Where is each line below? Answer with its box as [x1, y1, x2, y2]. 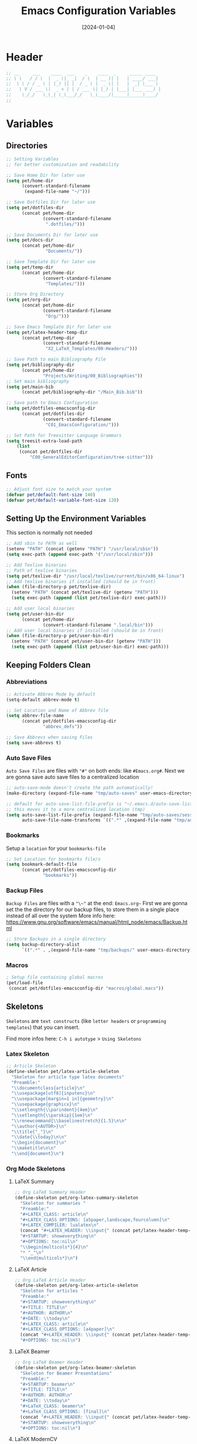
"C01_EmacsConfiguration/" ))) [45, 422, 119, 428]
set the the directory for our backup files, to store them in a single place [6, 906, 179, 913]
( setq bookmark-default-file [6, 862, 77, 867]
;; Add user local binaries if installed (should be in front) [6, 627, 164, 634]
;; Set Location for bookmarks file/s [6, 856, 101, 862]
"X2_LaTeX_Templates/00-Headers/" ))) [45, 346, 138, 352]
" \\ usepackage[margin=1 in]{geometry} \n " [11, 1096, 114, 1102]
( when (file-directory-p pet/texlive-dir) [6, 584, 111, 590]
